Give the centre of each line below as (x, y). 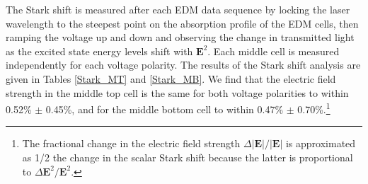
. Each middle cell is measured (274, 51)
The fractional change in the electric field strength (131, 143)
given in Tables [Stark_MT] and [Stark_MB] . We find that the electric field (171, 78)
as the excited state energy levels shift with (99, 51)
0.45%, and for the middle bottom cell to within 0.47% (165, 109)
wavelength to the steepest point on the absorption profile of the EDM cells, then (182, 23)
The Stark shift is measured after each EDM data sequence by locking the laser (178, 9)
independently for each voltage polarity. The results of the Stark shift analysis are (183, 65)
